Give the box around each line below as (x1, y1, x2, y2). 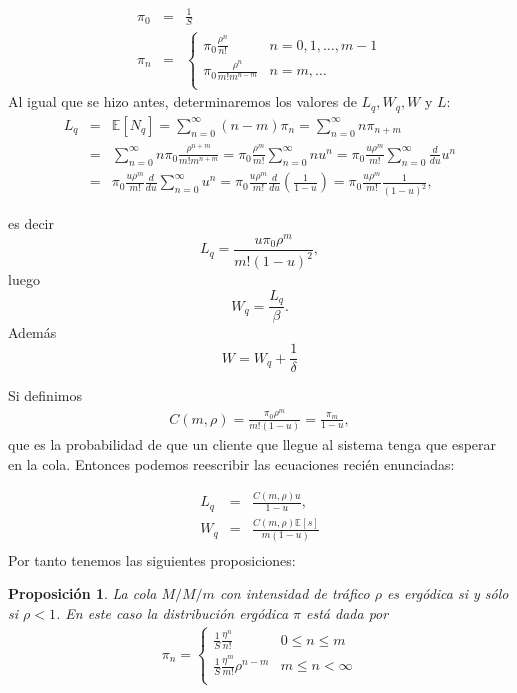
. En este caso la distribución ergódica (55, 602, 289, 623)
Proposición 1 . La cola (8, 583, 157, 604)
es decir (8, 213, 54, 234)
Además (8, 322, 57, 343)
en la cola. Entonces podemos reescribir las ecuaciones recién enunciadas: (8, 453, 455, 474)
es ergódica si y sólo (386, 583, 509, 604)
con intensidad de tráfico (219, 583, 370, 604)
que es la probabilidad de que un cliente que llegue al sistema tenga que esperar (8, 433, 497, 454)
